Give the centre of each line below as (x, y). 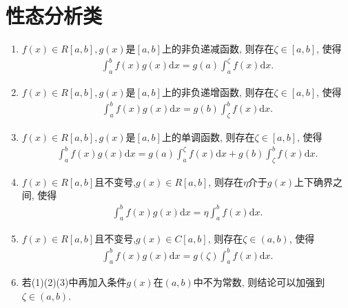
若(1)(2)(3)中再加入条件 (74, 282)
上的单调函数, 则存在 (208, 136)
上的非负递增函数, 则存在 (218, 92)
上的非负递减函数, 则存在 (218, 49)
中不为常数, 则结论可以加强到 (259, 282)
